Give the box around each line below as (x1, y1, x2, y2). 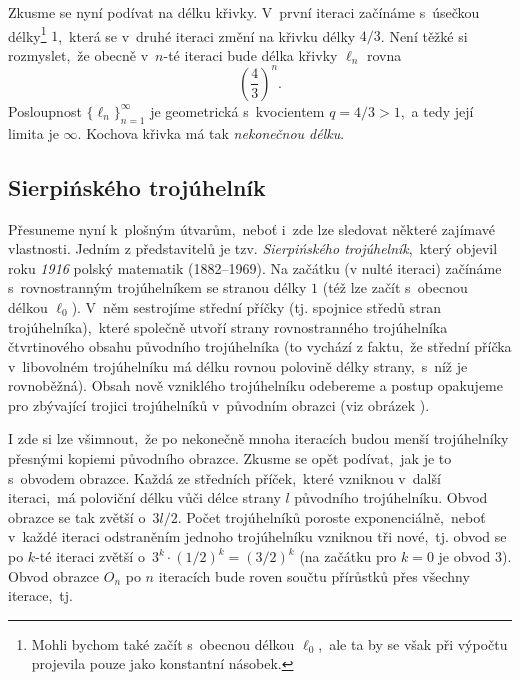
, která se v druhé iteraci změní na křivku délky (58, 25, 356, 46)
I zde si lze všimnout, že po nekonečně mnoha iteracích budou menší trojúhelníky (8, 428, 509, 449)
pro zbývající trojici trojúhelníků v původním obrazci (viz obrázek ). (8, 394, 430, 415)
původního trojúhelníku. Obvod (294, 487, 488, 508)
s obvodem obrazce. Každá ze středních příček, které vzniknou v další (8, 467, 441, 488)
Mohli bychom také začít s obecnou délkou (31, 633, 295, 654)
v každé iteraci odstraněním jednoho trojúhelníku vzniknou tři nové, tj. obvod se (8, 526, 507, 547)
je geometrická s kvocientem (150, 100, 325, 121)
